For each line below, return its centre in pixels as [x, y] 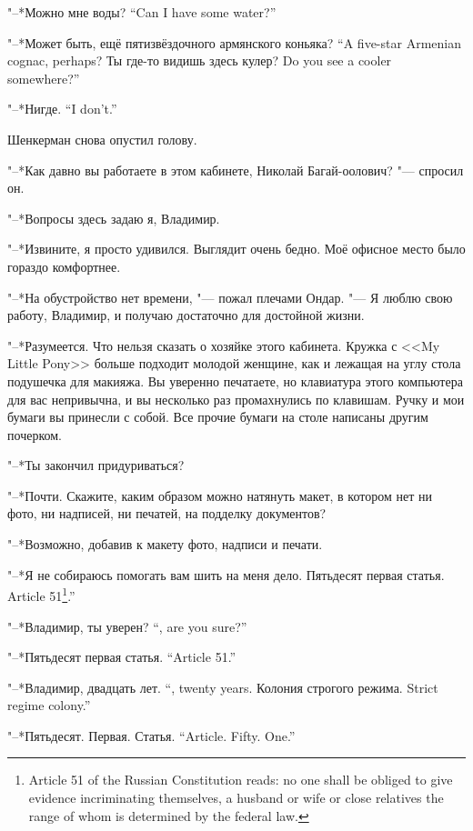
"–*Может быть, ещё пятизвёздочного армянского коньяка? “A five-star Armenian [234, 42]
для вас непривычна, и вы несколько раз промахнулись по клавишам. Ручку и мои [236, 399]
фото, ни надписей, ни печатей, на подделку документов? [167, 513]
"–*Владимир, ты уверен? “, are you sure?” [127, 626]
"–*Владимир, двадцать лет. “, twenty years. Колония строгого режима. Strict [223, 687]
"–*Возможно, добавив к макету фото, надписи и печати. [165, 544]
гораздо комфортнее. [64, 266]
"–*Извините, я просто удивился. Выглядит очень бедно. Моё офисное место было [236, 249]
